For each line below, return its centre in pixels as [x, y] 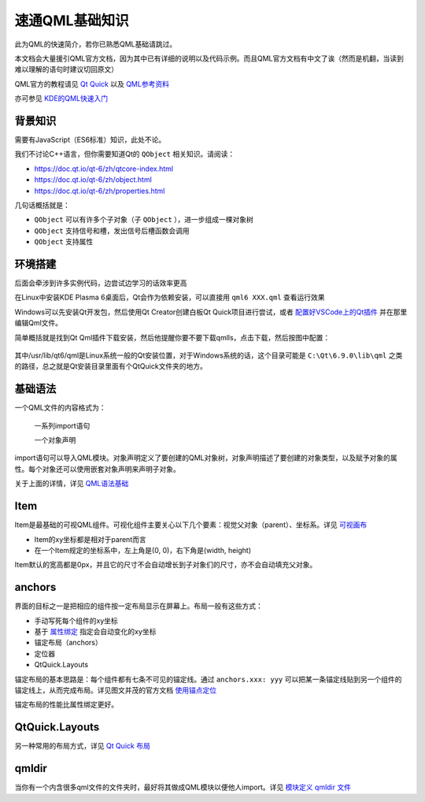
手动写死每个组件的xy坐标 [76, 620]
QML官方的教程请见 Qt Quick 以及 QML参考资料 [92, 84]
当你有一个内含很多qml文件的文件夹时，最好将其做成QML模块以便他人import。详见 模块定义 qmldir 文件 [183, 787]
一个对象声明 [55, 440]
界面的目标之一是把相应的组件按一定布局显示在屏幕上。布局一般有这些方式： [139, 606]
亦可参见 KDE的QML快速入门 [61, 98]
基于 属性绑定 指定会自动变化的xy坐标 [95, 632]
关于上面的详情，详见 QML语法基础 [72, 484]
